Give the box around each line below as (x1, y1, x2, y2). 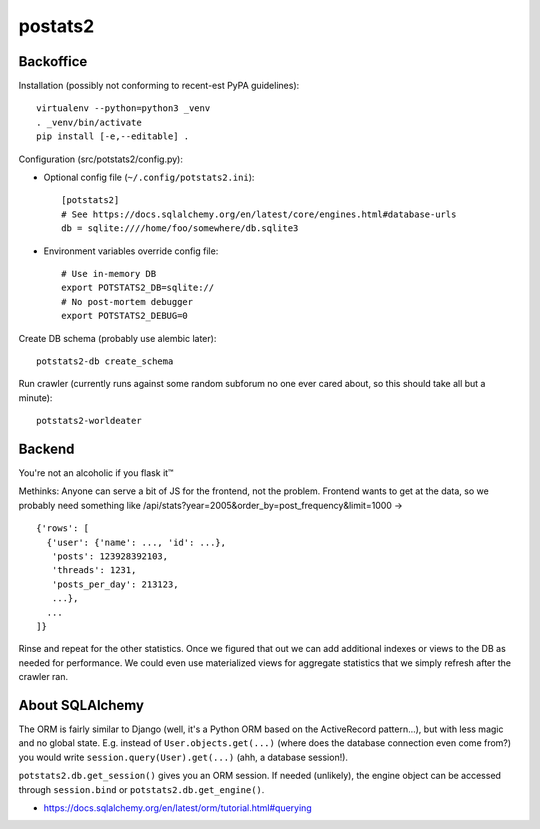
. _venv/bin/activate (36, 116, 142, 128)
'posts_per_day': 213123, (51, 578, 179, 590)
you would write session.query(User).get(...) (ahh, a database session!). (18, 751, 349, 763)
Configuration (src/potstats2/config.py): (18, 153, 184, 165)
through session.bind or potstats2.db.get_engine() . (18, 783, 265, 795)
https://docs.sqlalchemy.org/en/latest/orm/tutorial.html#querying (43, 801, 312, 814)
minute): (18, 391, 53, 404)
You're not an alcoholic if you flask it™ (18, 467, 174, 479)
